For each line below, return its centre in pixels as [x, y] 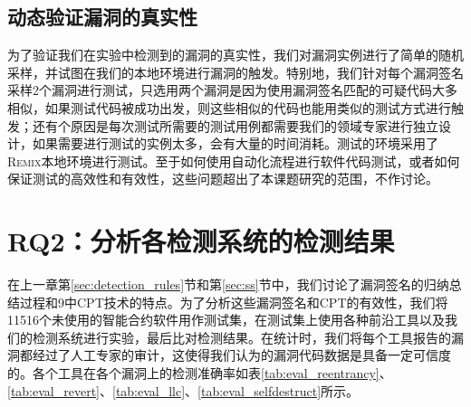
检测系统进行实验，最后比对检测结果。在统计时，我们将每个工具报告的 [241, 337]
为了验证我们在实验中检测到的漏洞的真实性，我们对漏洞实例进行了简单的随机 [235, 55]
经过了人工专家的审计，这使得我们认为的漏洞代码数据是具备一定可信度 [241, 355]
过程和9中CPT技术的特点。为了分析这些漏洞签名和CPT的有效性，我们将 [234, 302]
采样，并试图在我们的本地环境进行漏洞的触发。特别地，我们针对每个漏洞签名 [235, 72]
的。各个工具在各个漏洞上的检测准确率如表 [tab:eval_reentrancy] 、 [200, 373]
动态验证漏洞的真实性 [102, 17]
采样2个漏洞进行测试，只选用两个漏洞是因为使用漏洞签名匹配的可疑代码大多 [232, 90]
